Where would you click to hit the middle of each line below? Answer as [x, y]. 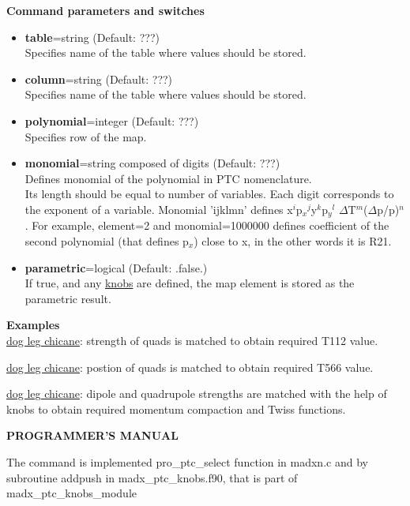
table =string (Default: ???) [92, 37]
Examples [33, 325]
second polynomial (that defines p [107, 240]
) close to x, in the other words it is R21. [293, 240]
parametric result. [68, 298]
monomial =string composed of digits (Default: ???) [152, 163]
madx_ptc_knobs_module [71, 493]
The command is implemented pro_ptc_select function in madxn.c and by [187, 461]
